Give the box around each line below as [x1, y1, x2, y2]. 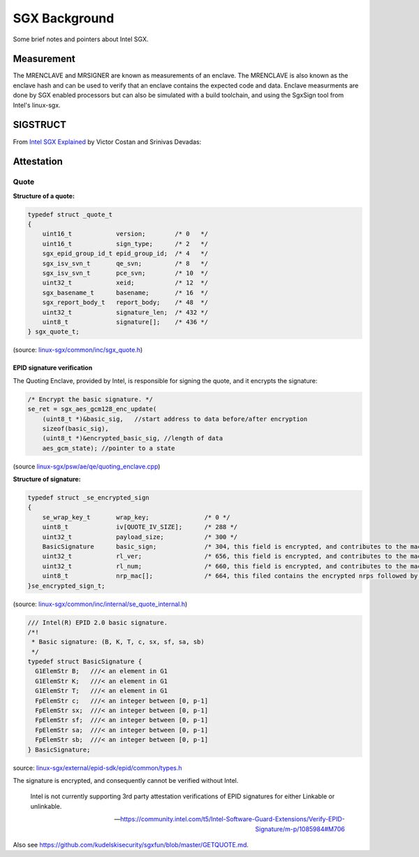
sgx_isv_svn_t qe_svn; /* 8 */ [42, 259, 209, 267]
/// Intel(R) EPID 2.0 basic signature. [27, 619, 168, 626]
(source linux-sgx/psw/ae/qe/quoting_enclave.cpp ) [13, 462, 161, 470]
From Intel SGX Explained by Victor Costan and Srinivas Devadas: [13, 137, 202, 146]
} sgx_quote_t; [27, 328, 80, 336]
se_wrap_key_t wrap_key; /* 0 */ [42, 513, 230, 521]
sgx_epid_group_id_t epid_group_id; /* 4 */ [42, 250, 209, 258]
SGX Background [13, 10, 115, 26]
